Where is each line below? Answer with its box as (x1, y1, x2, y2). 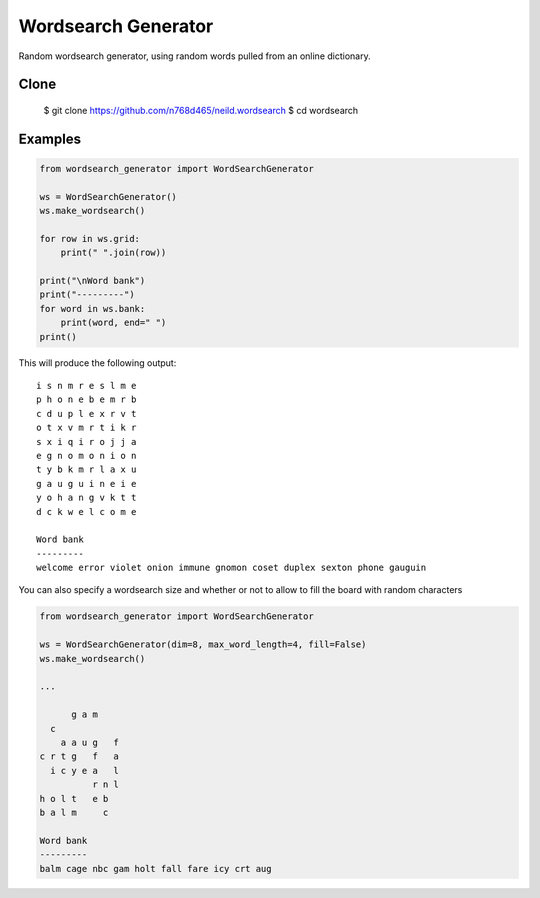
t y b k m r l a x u (36, 464, 137, 475)
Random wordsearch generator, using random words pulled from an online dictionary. (18, 50, 371, 62)
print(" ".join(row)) (60, 247, 167, 259)
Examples (18, 130, 82, 147)
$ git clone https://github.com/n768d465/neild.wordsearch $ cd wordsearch (43, 104, 359, 116)
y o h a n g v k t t (36, 492, 137, 504)
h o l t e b (39, 793, 109, 804)
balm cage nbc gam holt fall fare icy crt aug (39, 863, 272, 874)
